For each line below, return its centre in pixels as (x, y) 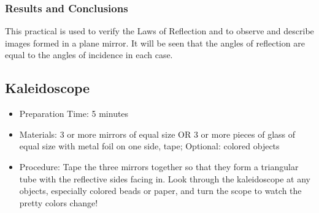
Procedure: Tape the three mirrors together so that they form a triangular (159, 166)
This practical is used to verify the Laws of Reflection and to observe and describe (159, 31)
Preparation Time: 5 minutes (74, 114)
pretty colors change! (59, 202)
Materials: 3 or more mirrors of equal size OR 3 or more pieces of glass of (157, 134)
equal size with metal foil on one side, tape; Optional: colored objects (149, 146)
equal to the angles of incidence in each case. (89, 55)
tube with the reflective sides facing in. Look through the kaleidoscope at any (165, 178)
